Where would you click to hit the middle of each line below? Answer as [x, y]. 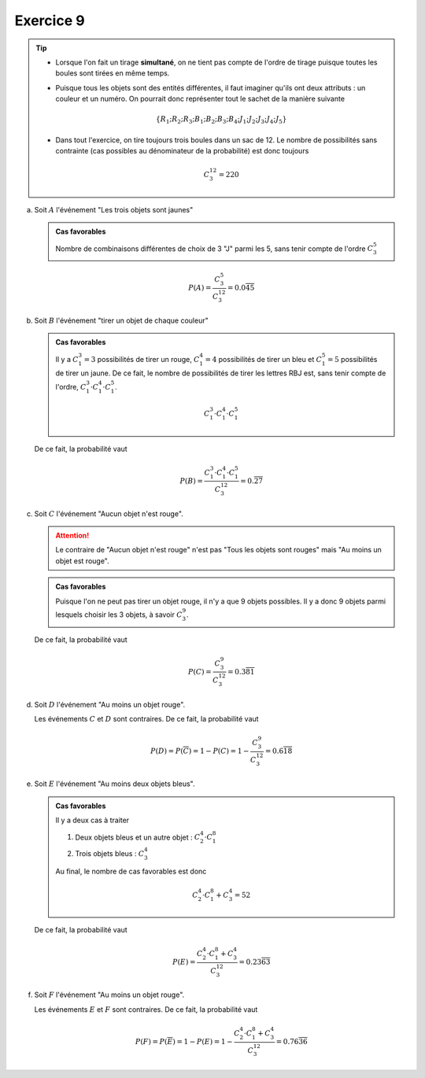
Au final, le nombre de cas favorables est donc [131, 871]
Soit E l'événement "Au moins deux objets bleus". [115, 784]
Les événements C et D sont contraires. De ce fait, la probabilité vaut [146, 719]
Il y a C [67, 359]
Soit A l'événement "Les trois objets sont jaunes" [114, 209]
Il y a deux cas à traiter [92, 820]
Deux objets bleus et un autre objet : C [138, 837]
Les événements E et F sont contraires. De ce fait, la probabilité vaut [146, 1009]
